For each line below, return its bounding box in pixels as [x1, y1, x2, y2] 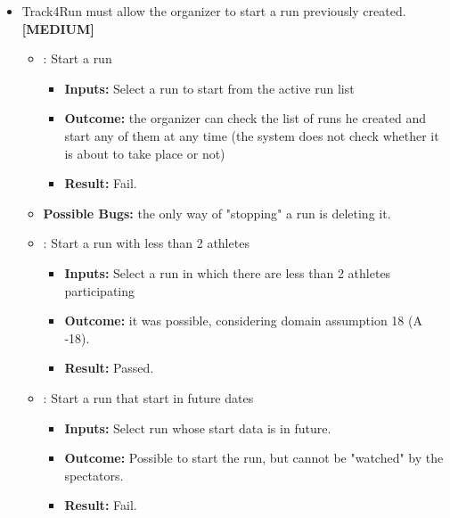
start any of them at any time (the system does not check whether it [64, 126, 439, 144]
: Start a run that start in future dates [43, 388, 254, 407]
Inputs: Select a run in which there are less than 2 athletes [64, 263, 391, 282]
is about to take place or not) [64, 144, 225, 162]
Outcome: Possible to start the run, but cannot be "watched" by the [64, 448, 444, 467]
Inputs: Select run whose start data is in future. [64, 418, 331, 437]
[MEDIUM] [21, 19, 94, 37]
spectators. [64, 465, 124, 484]
